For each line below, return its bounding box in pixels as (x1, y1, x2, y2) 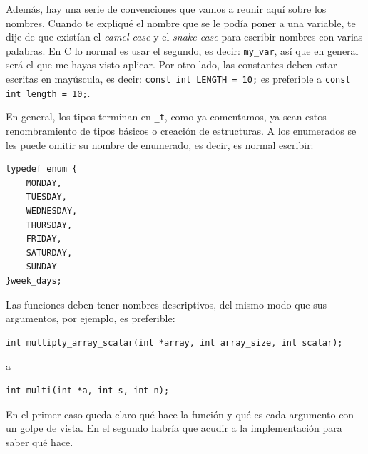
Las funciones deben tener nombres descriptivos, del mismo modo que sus (6, 296, 327, 311)
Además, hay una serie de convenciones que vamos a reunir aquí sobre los (6, 1, 327, 16)
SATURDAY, (26, 247, 73, 258)
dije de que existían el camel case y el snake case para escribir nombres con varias (6, 29, 363, 44)
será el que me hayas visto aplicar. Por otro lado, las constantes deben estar (6, 57, 337, 72)
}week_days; (6, 275, 62, 286)
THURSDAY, (26, 220, 73, 230)
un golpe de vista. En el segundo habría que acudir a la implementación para (6, 421, 342, 435)
